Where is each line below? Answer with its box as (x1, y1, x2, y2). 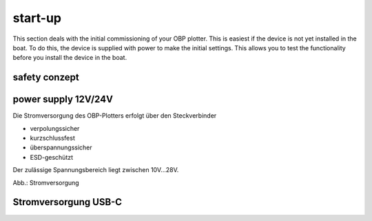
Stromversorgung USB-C (12, 196, 123, 208)
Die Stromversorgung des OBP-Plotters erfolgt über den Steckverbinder (12, 112, 217, 120)
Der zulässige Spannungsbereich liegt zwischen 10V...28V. (12, 166, 179, 174)
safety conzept (12, 72, 79, 83)
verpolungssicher (30, 124, 80, 132)
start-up (12, 10, 62, 25)
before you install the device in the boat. (12, 54, 127, 62)
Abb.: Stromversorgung (12, 178, 79, 187)
